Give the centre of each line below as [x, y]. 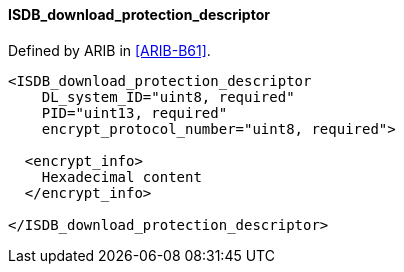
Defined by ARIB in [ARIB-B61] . [109, 50]
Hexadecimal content [121, 176]
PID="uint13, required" [134, 112]
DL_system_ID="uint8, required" [168, 96]
